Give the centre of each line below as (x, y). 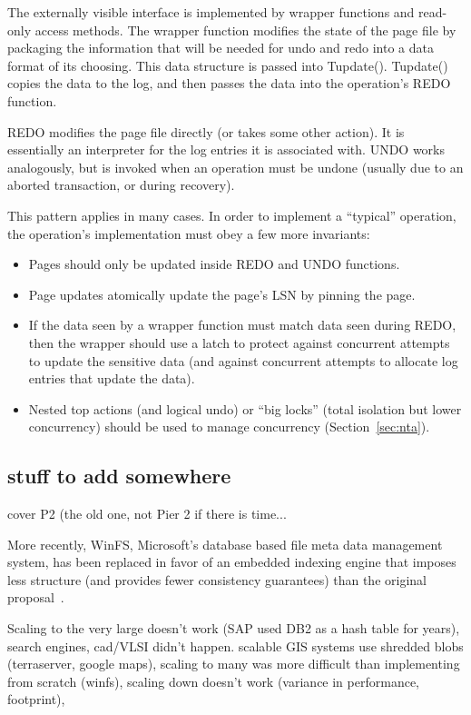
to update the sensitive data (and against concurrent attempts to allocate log (243, 360)
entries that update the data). (112, 378)
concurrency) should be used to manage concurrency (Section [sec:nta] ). (229, 427)
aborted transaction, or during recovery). (121, 185)
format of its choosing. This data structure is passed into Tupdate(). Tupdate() (228, 65)
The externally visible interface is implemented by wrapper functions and (211, 12)
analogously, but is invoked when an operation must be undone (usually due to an (235, 167)
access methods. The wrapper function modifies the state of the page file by (245, 30)
